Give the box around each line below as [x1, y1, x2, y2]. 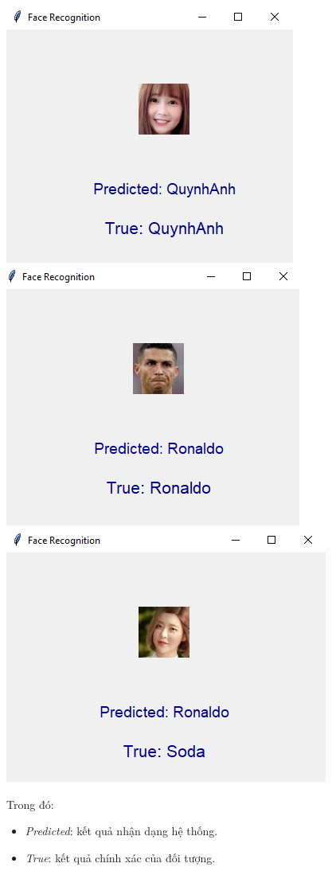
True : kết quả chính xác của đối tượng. [25, 849, 216, 865]
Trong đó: [6, 795, 54, 812]
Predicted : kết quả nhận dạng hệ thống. [25, 822, 218, 839]
